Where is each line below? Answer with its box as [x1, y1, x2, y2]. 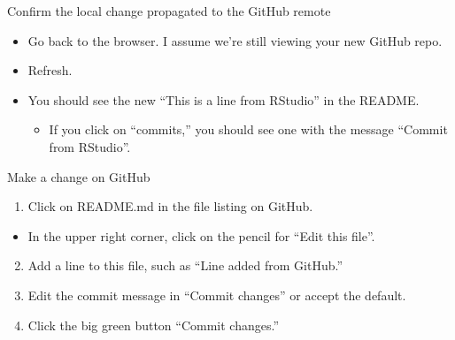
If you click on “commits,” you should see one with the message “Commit [49, 120, 448, 139]
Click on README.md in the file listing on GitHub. [27, 197, 313, 215]
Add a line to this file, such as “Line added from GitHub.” [27, 256, 343, 275]
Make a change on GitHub [7, 167, 150, 185]
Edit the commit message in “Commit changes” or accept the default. [27, 285, 406, 304]
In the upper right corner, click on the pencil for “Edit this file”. [27, 226, 375, 245]
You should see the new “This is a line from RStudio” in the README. [27, 90, 420, 109]
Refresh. [27, 61, 73, 79]
